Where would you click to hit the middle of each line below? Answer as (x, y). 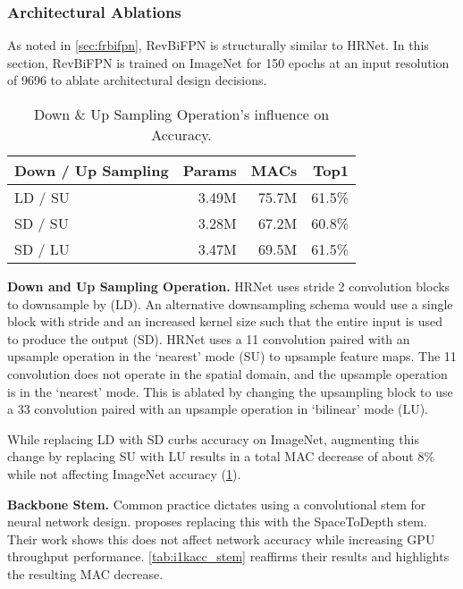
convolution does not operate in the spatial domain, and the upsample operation (227, 373)
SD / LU (42, 249)
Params (210, 170)
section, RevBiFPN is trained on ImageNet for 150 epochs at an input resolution (228, 62)
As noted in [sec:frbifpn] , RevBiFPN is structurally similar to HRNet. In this (218, 45)
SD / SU (42, 223)
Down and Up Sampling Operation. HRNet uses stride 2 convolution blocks (229, 286)
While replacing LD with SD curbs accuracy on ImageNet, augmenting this (213, 438)
